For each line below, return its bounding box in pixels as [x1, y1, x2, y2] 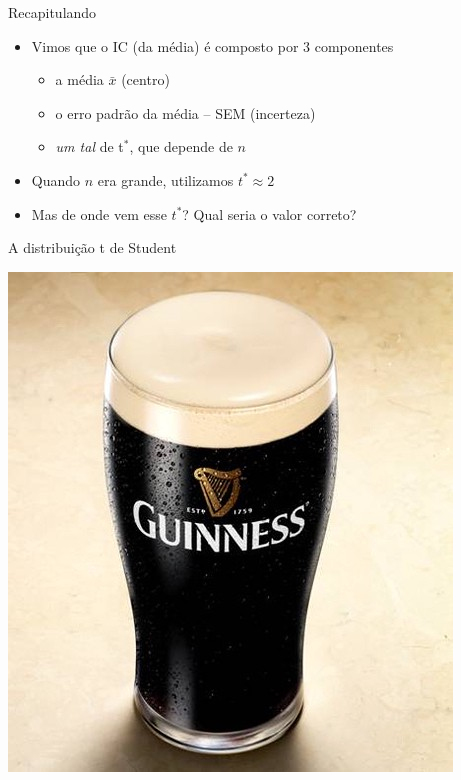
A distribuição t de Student [8, 237, 177, 258]
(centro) [121, 69, 170, 90]
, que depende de [129, 136, 233, 157]
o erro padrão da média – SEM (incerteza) [55, 102, 316, 123]
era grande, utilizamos [97, 169, 234, 190]
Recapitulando [8, 2, 97, 22]
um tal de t [55, 136, 124, 157]
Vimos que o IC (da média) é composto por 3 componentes [31, 35, 394, 56]
